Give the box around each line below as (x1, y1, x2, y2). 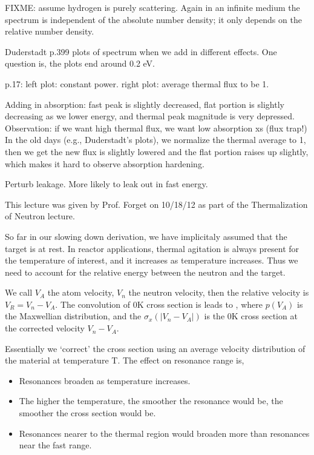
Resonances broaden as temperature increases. (19, 374, 191, 387)
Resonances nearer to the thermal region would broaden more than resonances (19, 427, 310, 439)
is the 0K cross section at (204, 310, 298, 322)
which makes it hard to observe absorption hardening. (5, 157, 204, 170)
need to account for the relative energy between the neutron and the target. (5, 265, 286, 278)
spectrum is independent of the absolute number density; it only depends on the (5, 13, 302, 25)
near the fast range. (19, 439, 92, 451)
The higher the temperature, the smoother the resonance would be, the (19, 394, 283, 407)
